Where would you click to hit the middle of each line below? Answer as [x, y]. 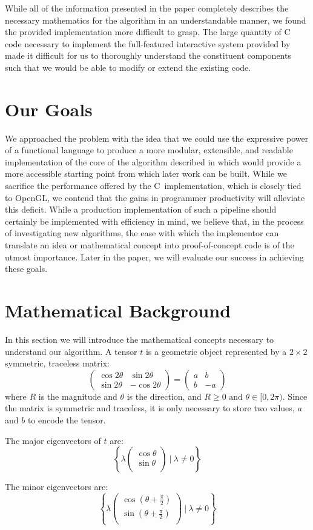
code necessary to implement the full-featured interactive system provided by [148, 43]
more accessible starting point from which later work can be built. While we [146, 174]
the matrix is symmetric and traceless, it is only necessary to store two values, [150, 408]
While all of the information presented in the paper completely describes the [147, 8]
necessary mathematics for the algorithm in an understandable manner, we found [156, 20]
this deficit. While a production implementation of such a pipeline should [141, 209]
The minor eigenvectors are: [57, 487]
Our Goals [49, 109]
